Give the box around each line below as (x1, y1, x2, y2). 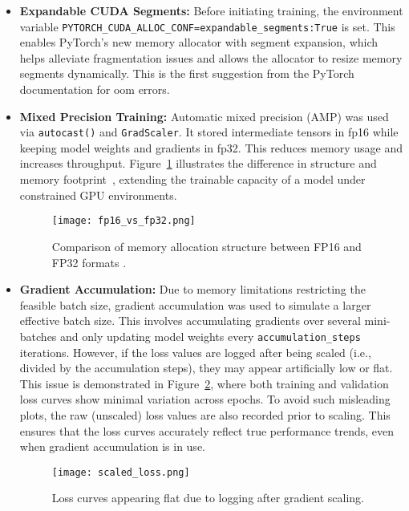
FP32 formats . (51, 253, 127, 270)
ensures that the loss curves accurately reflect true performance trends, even (19, 422, 395, 439)
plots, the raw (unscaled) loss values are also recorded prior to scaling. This (19, 406, 391, 423)
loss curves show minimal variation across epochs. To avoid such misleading (19, 391, 391, 408)
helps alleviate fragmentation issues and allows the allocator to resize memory (19, 49, 403, 66)
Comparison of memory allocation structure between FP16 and (51, 237, 362, 254)
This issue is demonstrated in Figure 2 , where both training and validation (19, 375, 389, 391)
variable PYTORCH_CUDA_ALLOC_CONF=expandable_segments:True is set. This (19, 18, 395, 34)
